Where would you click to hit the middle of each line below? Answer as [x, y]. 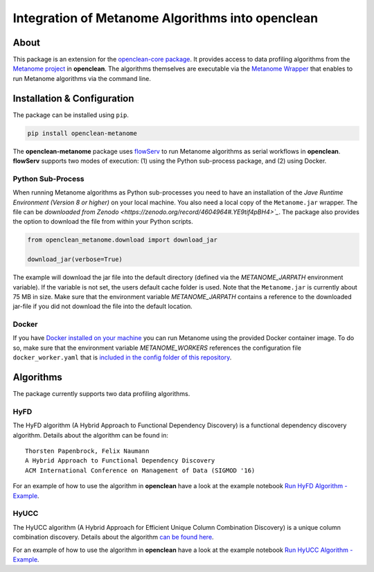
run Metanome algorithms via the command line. [82, 78]
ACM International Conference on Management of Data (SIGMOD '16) [140, 470]
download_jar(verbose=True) [75, 259]
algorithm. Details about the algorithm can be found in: [91, 435]
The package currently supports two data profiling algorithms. [101, 394]
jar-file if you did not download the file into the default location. [103, 306]
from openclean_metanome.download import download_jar [122, 240]
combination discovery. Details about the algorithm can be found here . [113, 537]
